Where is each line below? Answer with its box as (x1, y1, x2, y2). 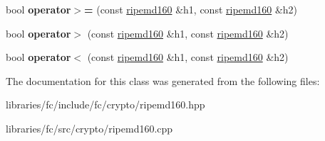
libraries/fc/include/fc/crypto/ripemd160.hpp (6, 97, 205, 112)
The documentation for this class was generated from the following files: (6, 73, 320, 88)
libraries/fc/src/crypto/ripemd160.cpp (6, 120, 173, 135)
